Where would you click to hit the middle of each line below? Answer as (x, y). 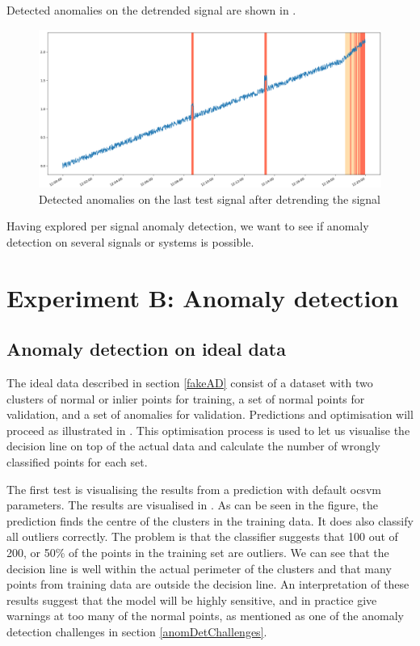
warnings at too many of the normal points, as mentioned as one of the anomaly (205, 616)
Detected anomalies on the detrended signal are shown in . (151, 10)
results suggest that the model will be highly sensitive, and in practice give (192, 600)
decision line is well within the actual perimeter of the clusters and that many (199, 568)
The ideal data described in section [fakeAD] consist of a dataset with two (190, 382)
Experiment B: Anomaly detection (203, 297)
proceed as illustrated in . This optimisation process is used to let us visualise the (208, 430)
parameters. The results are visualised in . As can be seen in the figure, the (192, 505)
